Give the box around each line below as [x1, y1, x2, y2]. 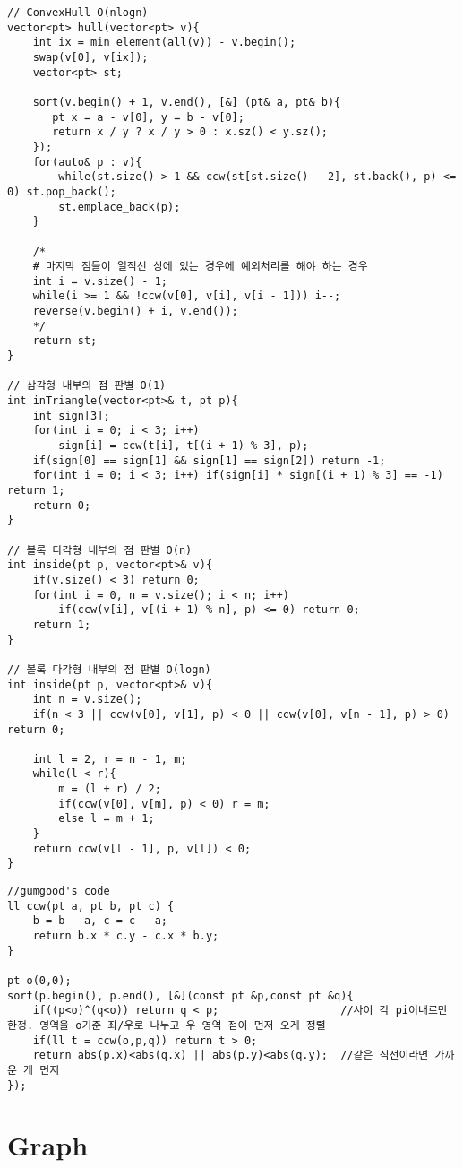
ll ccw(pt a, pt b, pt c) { [7, 899, 175, 913]
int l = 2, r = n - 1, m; [32, 752, 187, 766]
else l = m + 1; [58, 812, 155, 826]
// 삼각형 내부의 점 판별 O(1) [7, 379, 167, 393]
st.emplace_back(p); [58, 200, 181, 213]
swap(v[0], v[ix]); [32, 50, 149, 64]
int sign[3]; [32, 409, 110, 422]
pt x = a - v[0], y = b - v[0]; [52, 110, 244, 124]
